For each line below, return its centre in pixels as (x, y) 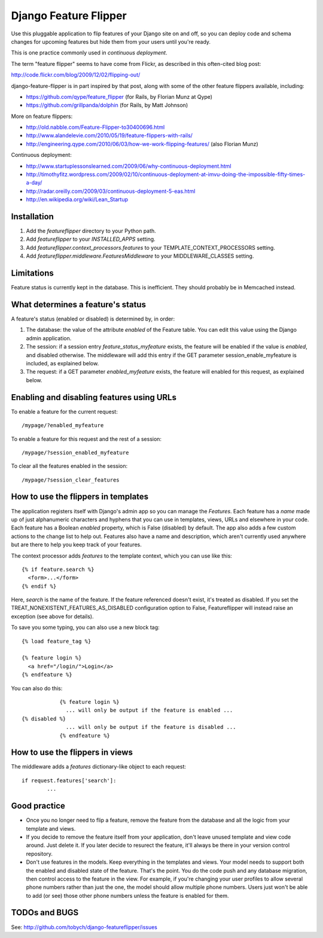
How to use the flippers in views (72, 753)
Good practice (38, 806)
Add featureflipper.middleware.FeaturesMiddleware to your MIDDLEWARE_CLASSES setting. (140, 256)
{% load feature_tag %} (57, 641)
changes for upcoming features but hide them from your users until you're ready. (111, 41)
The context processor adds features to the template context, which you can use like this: (122, 556)
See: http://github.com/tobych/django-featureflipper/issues (84, 927)
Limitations (32, 273)
